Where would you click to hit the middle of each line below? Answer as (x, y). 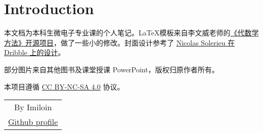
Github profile (33, 122)
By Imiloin (33, 107)
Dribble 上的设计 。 (35, 52)
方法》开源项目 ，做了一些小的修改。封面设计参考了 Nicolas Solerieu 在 (120, 42)
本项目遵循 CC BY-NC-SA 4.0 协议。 (64, 86)
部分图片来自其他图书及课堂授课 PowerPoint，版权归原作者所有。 (112, 69)
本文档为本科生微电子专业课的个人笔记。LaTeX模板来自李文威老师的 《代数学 (131, 33)
